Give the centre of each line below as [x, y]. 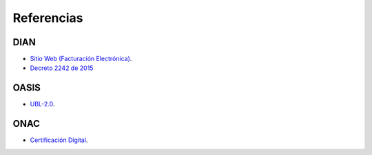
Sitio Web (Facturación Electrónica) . [81, 59]
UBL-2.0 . [42, 104]
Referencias [48, 18]
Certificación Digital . [59, 140]
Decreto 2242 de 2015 [62, 68]
